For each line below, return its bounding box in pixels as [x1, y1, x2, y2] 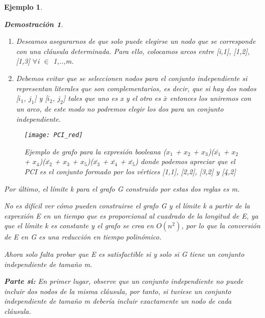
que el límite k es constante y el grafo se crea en [4, 220, 154, 231]
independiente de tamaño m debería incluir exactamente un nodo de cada [4, 296, 231, 306]
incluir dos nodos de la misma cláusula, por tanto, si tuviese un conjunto [4, 285, 231, 296]
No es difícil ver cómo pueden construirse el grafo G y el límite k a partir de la [4, 200, 250, 211]
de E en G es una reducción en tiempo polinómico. [4, 231, 162, 242]
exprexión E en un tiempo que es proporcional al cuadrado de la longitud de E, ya [4, 210, 258, 221]
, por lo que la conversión [181, 220, 260, 231]
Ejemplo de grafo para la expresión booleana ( [24, 146, 166, 156]
